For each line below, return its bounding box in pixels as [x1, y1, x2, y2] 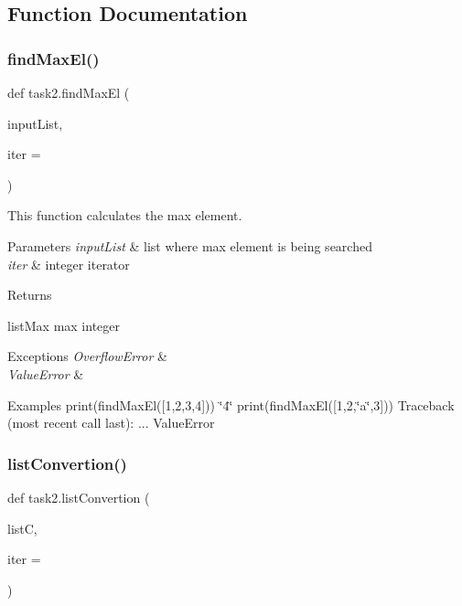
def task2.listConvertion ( [7, 487, 150, 506]
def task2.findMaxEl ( [7, 83, 130, 101]
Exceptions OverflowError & [7, 346, 167, 366]
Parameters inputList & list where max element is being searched [7, 236, 372, 255]
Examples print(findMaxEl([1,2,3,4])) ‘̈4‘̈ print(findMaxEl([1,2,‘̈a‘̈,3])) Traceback [7, 395, 455, 414]
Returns [7, 285, 52, 304]
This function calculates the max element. [7, 206, 242, 225]
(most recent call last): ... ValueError [7, 413, 215, 432]
